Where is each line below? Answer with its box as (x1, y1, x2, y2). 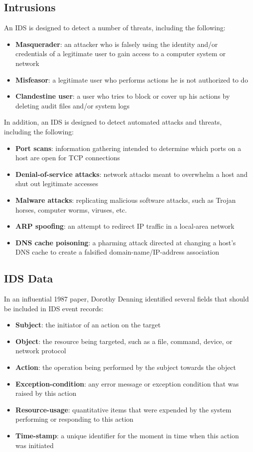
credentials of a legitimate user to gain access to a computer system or (15, 48, 226, 59)
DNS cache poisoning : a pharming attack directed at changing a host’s (15, 237, 236, 247)
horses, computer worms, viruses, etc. (15, 204, 127, 215)
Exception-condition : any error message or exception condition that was (15, 378, 239, 388)
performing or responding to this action (15, 414, 134, 424)
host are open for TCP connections (15, 152, 120, 163)
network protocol (15, 345, 66, 356)
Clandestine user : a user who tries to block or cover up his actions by (15, 91, 230, 101)
